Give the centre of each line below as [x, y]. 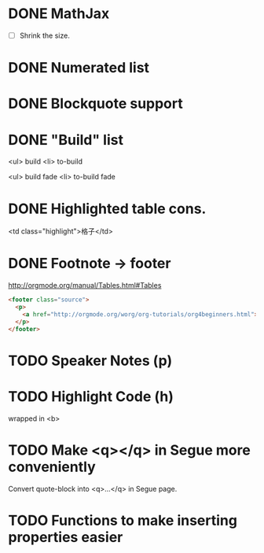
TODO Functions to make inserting [123, 520]
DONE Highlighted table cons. [107, 208]
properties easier [66, 537]
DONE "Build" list [66, 140]
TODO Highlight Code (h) [91, 396]
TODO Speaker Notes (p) [90, 361]
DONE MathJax [59, 14]
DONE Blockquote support [95, 104]
